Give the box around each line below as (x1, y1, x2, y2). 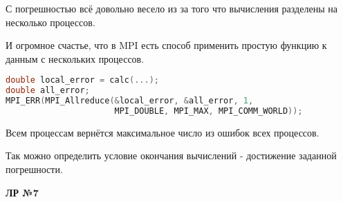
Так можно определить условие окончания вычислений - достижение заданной (6, 148, 337, 163)
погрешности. (6, 162, 63, 176)
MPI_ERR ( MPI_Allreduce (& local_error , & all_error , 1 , (6, 96, 254, 106)
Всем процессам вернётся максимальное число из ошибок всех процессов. (6, 125, 319, 139)
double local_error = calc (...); (6, 75, 159, 85)
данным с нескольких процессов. (6, 51, 145, 65)
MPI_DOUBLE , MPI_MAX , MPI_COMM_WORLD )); (114, 106, 303, 116)
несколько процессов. (6, 14, 95, 29)
